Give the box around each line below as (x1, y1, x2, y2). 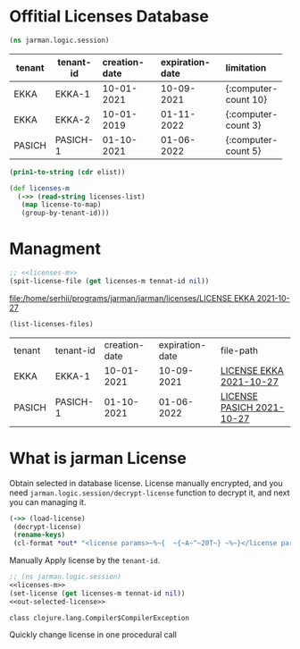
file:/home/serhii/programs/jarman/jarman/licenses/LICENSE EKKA (9, 292, 255, 303)
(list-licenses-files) (9, 319, 94, 328)
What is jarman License (9, 448, 187, 468)
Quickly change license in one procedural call (9, 628, 177, 640)
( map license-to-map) (21, 200, 102, 209)
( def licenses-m (9, 183, 70, 193)
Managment (9, 239, 101, 259)
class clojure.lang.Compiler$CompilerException (9, 613, 190, 622)
